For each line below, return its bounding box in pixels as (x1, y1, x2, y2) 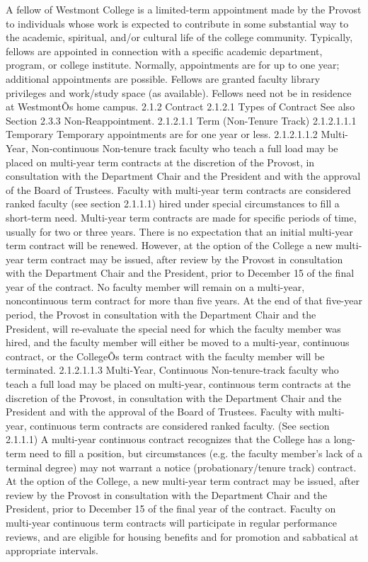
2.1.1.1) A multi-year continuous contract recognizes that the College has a (6, 432, 330, 447)
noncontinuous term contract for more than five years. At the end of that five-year (6, 293, 362, 308)
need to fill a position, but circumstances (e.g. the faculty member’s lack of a (29, 446, 362, 460)
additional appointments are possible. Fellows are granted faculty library (6, 71, 321, 86)
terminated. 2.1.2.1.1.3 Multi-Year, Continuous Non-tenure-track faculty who (6, 362, 339, 377)
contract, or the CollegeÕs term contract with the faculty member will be (6, 348, 325, 363)
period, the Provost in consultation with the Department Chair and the (6, 307, 316, 322)
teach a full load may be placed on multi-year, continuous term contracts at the (6, 377, 351, 391)
